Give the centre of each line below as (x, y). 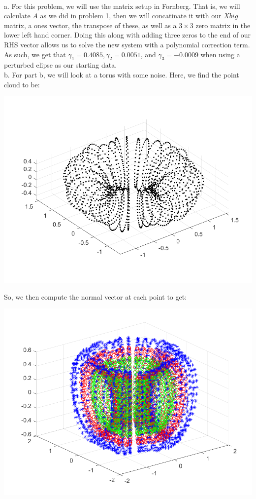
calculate (17, 16)
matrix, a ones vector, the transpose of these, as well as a (90, 25)
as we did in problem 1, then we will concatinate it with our (131, 16)
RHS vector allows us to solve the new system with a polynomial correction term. (127, 44)
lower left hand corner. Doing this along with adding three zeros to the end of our (128, 35)
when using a (220, 54)
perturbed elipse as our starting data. (61, 65)
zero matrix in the (223, 25)
